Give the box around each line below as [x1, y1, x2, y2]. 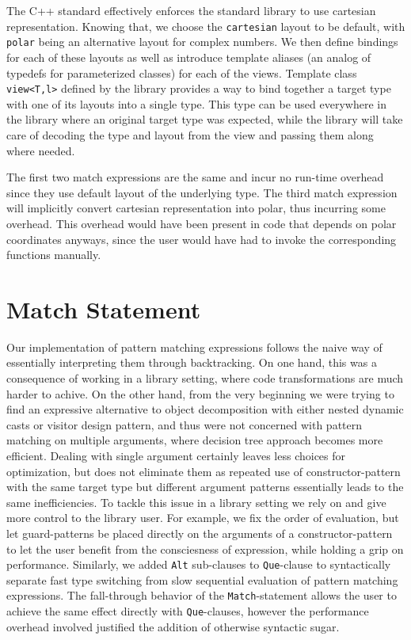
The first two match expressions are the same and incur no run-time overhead [6, 169, 384, 185]
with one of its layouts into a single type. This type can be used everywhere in [6, 95, 386, 112]
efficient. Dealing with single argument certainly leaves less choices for [6, 447, 346, 463]
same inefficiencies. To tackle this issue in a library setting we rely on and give [6, 493, 386, 510]
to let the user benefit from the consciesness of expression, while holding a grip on [6, 540, 404, 557]
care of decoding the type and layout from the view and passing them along [6, 126, 374, 143]
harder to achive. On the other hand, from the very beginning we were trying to [6, 385, 394, 402]
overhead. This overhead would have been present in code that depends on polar [6, 215, 397, 231]
